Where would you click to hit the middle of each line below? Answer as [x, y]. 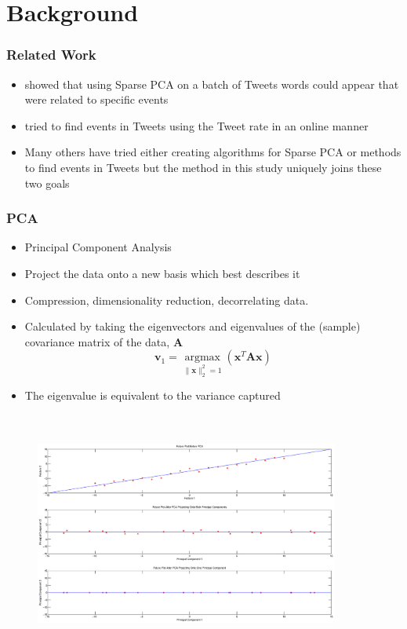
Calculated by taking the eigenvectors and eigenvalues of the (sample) [193, 326]
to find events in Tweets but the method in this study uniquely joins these [203, 167]
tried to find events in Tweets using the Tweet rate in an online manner [196, 125]
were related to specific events [96, 99]
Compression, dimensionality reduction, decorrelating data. [167, 300]
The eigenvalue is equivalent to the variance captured [153, 395]
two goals [47, 183]
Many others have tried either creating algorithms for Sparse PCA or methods [213, 152]
